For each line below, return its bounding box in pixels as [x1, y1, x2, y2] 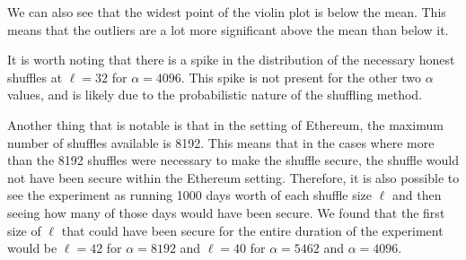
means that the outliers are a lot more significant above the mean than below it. [7, 20, 449, 39]
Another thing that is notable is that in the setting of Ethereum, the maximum [7, 115, 444, 134]
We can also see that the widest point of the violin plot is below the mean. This [7, 3, 446, 21]
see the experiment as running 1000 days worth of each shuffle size [7, 186, 373, 204]
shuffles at [7, 67, 63, 86]
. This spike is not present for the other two [180, 67, 422, 86]
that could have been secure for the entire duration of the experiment [61, 221, 444, 239]
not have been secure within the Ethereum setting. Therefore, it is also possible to [7, 168, 460, 186]
